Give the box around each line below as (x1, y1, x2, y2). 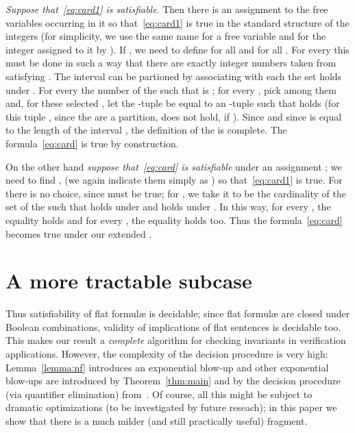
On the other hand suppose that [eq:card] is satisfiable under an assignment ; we (5, 159, 342, 173)
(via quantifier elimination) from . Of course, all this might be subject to (5, 386, 313, 401)
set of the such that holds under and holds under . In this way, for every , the (5, 199, 331, 214)
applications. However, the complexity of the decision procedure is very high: (5, 347, 328, 360)
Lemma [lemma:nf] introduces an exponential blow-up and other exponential (5, 360, 329, 374)
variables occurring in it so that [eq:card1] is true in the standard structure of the (5, 15, 350, 29)
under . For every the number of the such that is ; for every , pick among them (5, 82, 336, 97)
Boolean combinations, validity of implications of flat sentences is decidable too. (5, 319, 341, 334)
